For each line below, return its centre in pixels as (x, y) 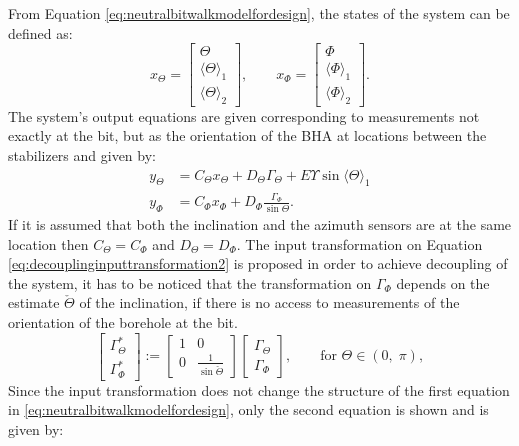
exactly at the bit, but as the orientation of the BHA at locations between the (247, 135)
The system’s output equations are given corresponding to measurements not (244, 115)
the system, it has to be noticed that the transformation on (190, 282)
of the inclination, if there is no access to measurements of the (269, 302)
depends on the (443, 282)
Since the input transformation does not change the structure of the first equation (259, 389)
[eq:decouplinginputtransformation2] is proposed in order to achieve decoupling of (258, 263)
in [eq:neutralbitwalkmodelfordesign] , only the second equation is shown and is (248, 409)
